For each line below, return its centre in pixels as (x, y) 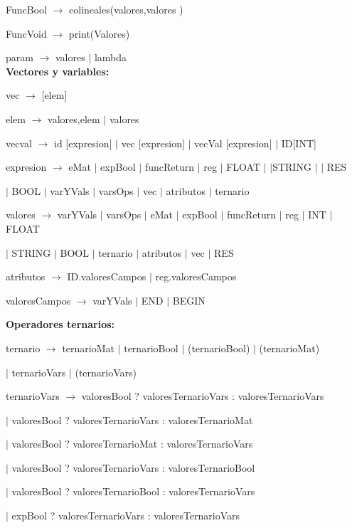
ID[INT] (299, 143)
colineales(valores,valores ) (126, 9)
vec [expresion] (153, 143)
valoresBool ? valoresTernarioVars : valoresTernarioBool (133, 467)
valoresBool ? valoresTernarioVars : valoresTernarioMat (132, 419)
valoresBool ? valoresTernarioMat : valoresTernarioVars (132, 444)
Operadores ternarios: (60, 324)
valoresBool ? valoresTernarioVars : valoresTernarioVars (203, 396)
